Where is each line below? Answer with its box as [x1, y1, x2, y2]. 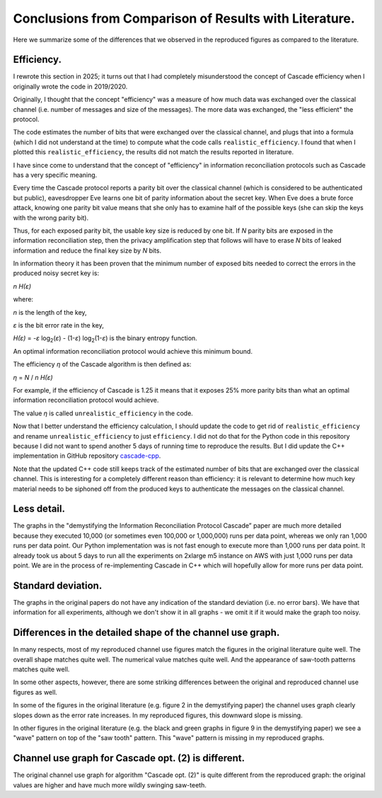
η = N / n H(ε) [13, 373, 53, 381]
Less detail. [13, 503, 66, 515]
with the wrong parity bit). [13, 213, 88, 222]
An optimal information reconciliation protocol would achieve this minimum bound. [13, 347, 253, 355]
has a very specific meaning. [13, 170, 98, 179]
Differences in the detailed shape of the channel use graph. [13, 627, 280, 639]
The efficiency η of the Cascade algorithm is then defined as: [13, 360, 192, 369]
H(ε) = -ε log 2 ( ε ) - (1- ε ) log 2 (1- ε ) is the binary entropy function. [13, 334, 197, 345]
